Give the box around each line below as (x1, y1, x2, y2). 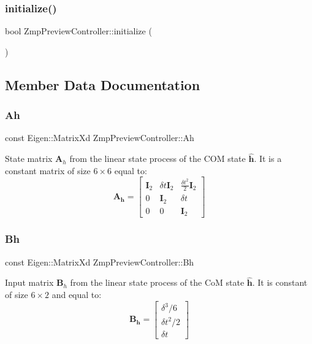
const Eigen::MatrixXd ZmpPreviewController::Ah (5, 131, 194, 144)
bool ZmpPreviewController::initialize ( (5, 25, 152, 37)
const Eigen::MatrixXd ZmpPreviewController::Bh (5, 255, 194, 268)
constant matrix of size (5, 164, 91, 177)
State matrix (5, 152, 53, 165)
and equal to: (51, 288, 102, 300)
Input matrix (5, 276, 54, 289)
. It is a (254, 152, 282, 165)
